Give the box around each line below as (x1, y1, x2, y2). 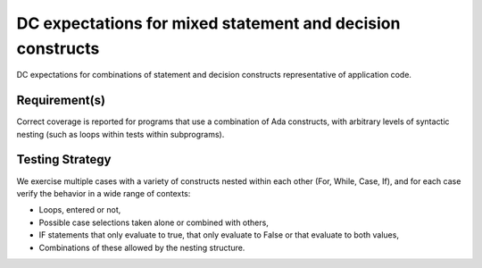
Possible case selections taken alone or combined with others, (38, 217, 270, 228)
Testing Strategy (16, 152, 112, 167)
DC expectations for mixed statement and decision (16, 13, 401, 33)
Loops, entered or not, (38, 205, 121, 215)
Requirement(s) (16, 93, 106, 108)
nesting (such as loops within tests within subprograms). (16, 129, 225, 139)
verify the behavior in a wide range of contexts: (16, 188, 191, 198)
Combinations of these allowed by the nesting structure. (38, 242, 245, 253)
